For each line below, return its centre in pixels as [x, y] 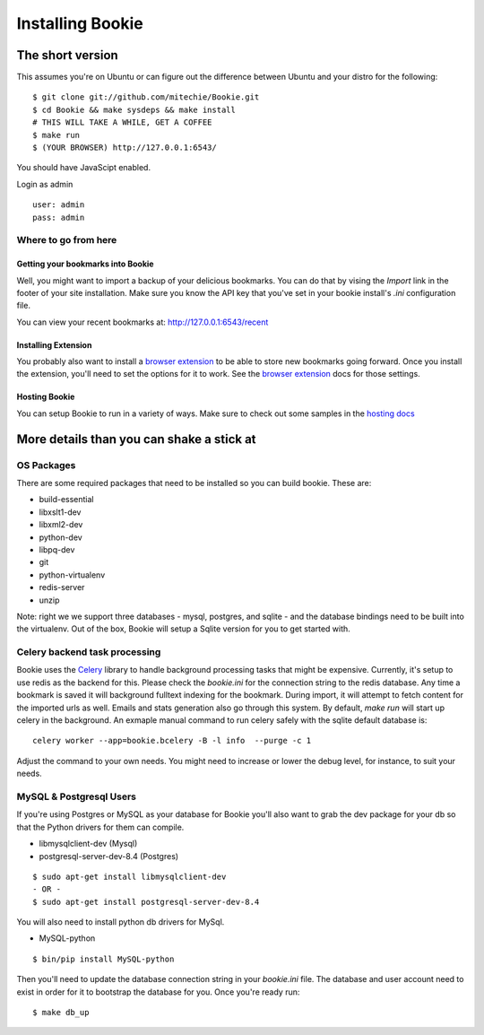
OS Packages [46, 465]
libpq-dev [57, 549]
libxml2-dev [61, 525]
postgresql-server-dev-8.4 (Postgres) [109, 856]
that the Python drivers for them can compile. [100, 827]
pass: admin [59, 217]
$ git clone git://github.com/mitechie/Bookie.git [146, 97]
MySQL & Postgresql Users [76, 796]
